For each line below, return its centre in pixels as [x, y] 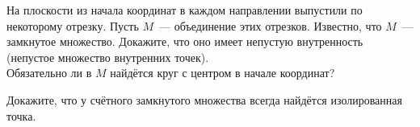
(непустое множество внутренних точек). [108, 57]
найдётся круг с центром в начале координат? [223, 73]
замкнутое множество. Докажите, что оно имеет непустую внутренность [185, 41]
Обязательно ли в [49, 73]
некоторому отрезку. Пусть [73, 25]
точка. [21, 115]
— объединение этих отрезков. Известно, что [271, 25]
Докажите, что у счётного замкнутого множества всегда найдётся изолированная [204, 99]
